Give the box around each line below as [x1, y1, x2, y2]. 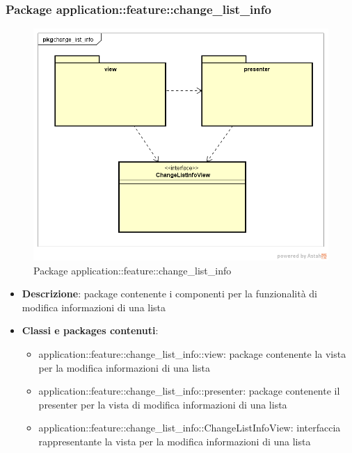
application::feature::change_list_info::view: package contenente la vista [38, 346, 346, 361]
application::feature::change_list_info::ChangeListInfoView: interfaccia [38, 420, 341, 435]
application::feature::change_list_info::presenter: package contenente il [38, 384, 340, 398]
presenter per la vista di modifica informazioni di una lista [38, 397, 287, 411]
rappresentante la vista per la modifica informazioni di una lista [38, 434, 311, 448]
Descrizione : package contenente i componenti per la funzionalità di [22, 286, 317, 301]
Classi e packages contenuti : [22, 323, 159, 338]
